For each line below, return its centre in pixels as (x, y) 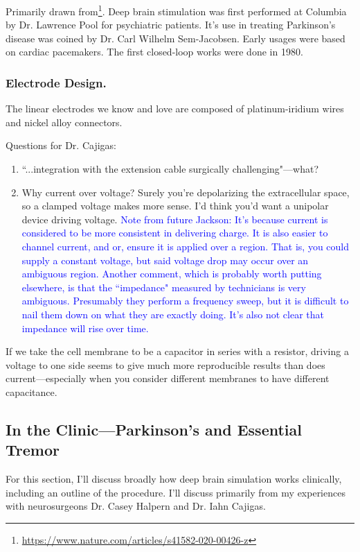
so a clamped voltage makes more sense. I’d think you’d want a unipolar (175, 206)
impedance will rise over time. (85, 328)
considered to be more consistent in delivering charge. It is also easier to (175, 233)
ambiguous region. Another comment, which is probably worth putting (172, 274)
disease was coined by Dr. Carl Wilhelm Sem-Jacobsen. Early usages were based (175, 38)
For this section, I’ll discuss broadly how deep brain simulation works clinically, (174, 479)
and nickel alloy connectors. (64, 122)
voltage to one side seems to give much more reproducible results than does (165, 364)
